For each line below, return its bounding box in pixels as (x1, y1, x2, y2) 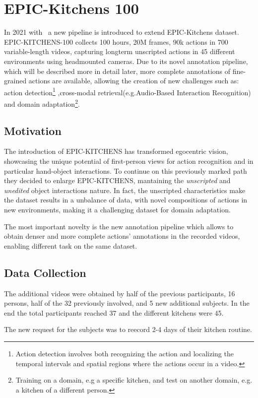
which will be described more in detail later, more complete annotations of (4, 66, 231, 76)
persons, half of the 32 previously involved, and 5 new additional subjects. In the (4, 298, 250, 308)
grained (4, 75, 27, 86)
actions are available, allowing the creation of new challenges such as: (28, 75, 239, 86)
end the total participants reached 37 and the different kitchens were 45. (4, 307, 224, 318)
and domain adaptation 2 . (4, 97, 80, 109)
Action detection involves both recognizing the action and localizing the (15, 348, 234, 358)
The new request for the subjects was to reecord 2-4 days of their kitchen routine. (4, 324, 252, 334)
